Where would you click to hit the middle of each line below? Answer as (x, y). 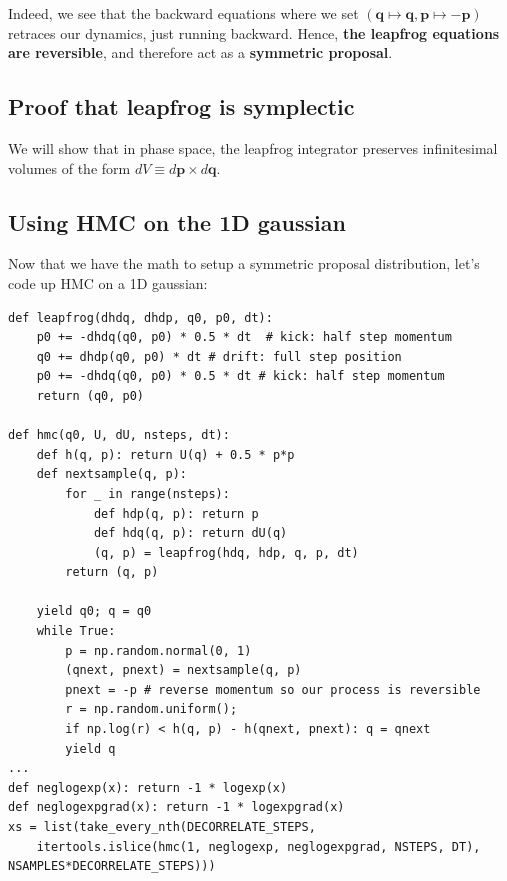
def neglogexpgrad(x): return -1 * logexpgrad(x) (176, 807)
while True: (76, 631)
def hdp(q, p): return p (176, 513)
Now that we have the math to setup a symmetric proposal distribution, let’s (244, 263)
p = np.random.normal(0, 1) (158, 650)
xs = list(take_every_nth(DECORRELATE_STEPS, (162, 827)
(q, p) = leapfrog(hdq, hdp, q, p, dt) (226, 552)
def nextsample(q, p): (111, 474)
